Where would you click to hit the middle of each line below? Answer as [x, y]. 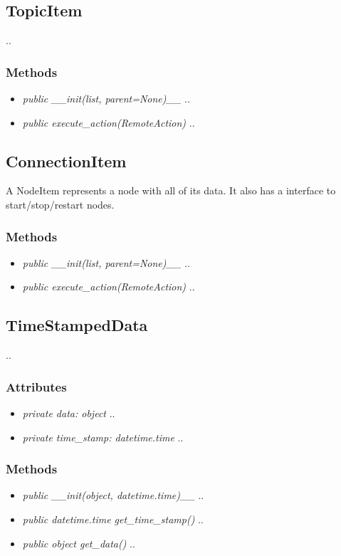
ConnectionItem [66, 161]
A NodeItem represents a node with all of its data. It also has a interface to [171, 190]
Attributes [36, 386]
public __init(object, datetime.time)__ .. [113, 495]
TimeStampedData [77, 325]
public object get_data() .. [79, 543]
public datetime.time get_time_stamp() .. [113, 519]
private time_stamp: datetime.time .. [103, 437]
